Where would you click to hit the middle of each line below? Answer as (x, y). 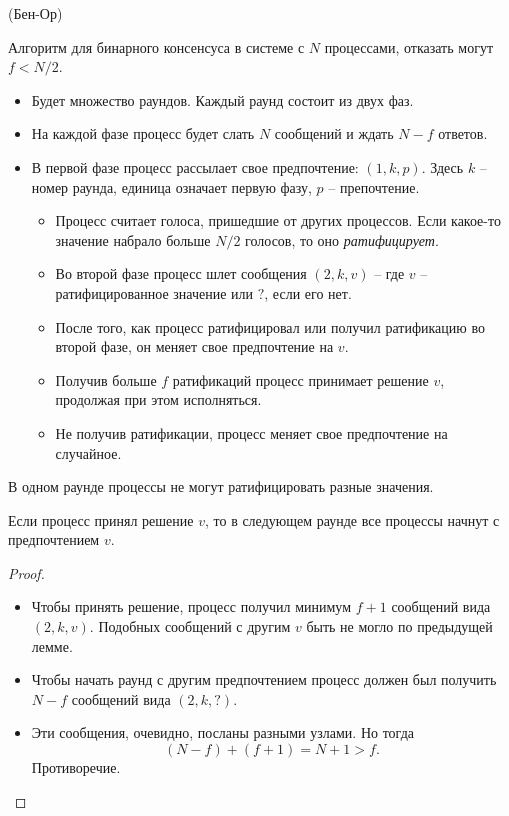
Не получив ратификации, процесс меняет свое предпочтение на (251, 432)
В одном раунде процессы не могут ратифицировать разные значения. (221, 486)
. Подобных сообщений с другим (190, 626)
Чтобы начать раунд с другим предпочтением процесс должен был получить (264, 679)
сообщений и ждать (334, 133)
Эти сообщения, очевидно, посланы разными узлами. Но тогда (222, 732)
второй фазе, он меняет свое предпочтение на (194, 346)
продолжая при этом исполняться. (158, 399)
